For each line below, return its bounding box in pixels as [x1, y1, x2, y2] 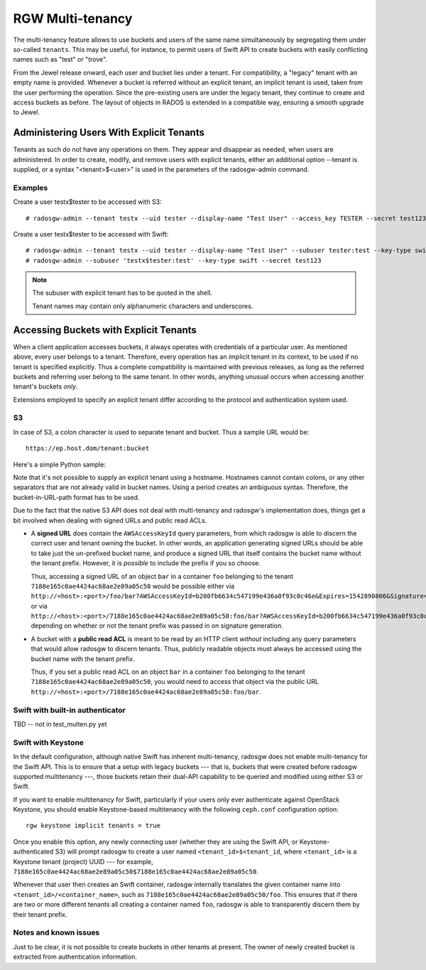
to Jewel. [13, 108, 40, 116]
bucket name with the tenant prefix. [31, 654, 135, 663]
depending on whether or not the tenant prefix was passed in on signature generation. [31, 621, 283, 630]
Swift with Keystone [13, 737, 84, 747]
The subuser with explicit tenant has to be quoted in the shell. [32, 288, 213, 298]
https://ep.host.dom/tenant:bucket [26, 445, 150, 452]
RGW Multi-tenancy [13, 11, 133, 26]
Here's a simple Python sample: [13, 460, 106, 469]
